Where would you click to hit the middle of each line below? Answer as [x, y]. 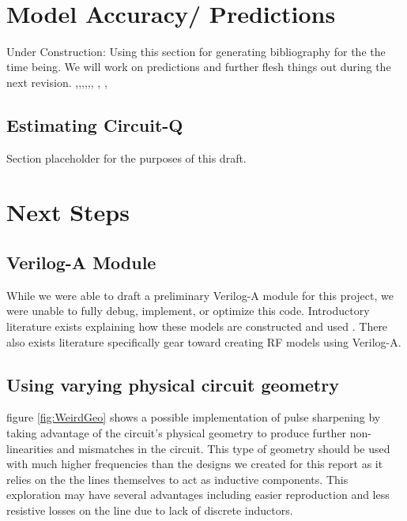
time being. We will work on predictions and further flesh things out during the [199, 67]
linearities [30, 448]
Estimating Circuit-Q [95, 124]
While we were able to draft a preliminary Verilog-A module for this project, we [200, 295]
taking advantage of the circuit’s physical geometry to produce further [177, 433]
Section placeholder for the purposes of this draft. [126, 157]
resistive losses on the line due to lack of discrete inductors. [150, 510]
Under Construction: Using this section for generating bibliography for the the [196, 51]
